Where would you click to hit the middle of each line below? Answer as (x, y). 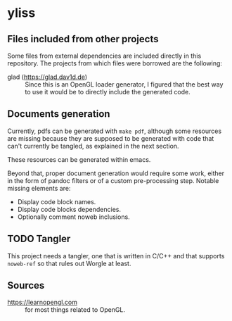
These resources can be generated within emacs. (79, 159)
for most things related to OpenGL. (75, 310)
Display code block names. (57, 201)
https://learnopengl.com (42, 302)
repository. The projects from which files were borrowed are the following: (115, 63)
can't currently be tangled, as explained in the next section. (93, 146)
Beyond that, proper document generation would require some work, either (116, 173)
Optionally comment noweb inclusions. (73, 217)
